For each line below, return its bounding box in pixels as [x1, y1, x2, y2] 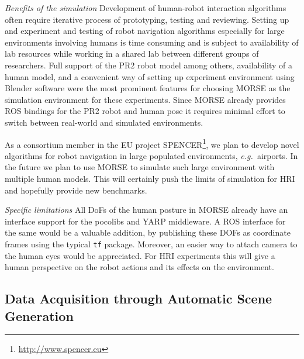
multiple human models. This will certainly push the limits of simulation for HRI [5, 172, 295, 184]
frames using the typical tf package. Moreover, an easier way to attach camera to [5, 237, 298, 250]
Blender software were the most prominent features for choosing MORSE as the [5, 82, 291, 94]
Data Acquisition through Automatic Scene [5, 289, 272, 308]
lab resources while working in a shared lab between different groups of [5, 47, 259, 60]
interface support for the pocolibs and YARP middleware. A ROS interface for [5, 215, 286, 227]
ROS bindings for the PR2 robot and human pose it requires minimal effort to [5, 105, 285, 117]
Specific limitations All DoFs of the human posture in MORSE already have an [5, 203, 288, 216]
